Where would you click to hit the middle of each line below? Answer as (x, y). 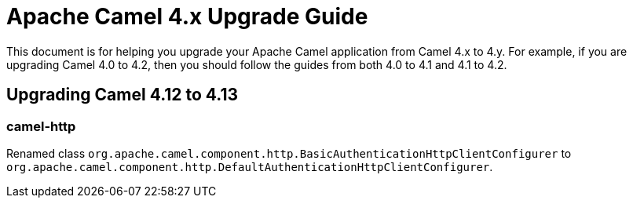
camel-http (41, 126)
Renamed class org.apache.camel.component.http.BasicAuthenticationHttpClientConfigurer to (289, 153)
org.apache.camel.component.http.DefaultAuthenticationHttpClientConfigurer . (250, 166)
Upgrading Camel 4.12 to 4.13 (123, 95)
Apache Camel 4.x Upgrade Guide (187, 16)
